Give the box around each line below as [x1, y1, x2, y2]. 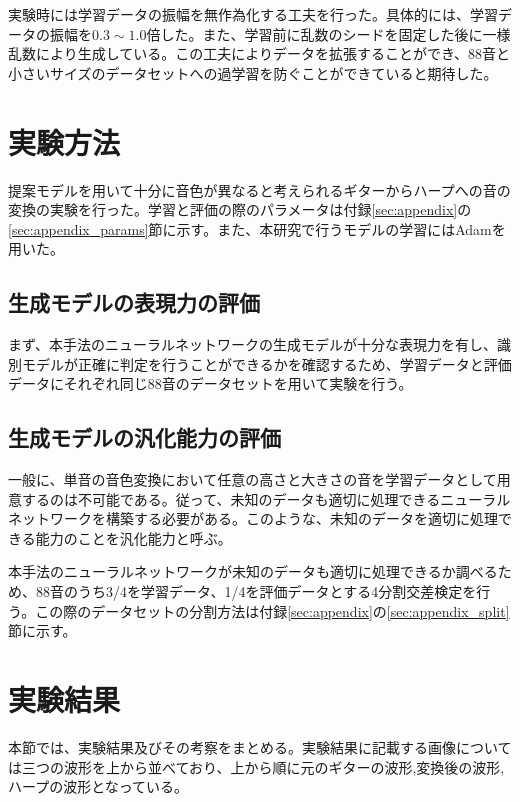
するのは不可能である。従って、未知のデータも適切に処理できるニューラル [21, 488, 511, 509]
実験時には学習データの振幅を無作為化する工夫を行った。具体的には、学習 [8, 4, 498, 24]
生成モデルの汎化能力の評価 [8, 422, 281, 453]
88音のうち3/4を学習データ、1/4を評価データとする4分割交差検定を [35, 581, 477, 602]
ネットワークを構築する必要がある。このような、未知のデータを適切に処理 [8, 508, 498, 529]
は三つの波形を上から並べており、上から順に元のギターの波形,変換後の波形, [8, 756, 505, 777]
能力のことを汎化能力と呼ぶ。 [35, 527, 232, 548]
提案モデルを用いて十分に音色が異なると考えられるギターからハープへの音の [8, 179, 511, 200]
